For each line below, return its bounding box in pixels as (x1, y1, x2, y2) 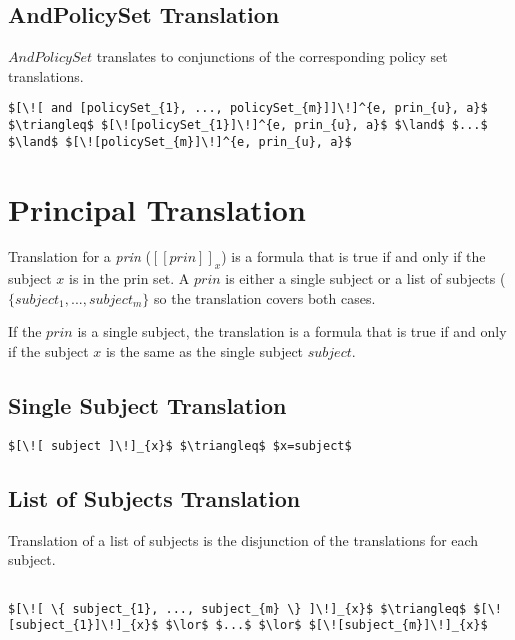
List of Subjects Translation (8, 482, 301, 513)
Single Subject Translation (8, 390, 287, 421)
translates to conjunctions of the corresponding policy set (96, 46, 448, 67)
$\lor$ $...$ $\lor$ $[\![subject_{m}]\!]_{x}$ (165, 618, 488, 633)
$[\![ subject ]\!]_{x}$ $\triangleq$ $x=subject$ (8, 438, 352, 453)
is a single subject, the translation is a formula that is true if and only (77, 321, 507, 342)
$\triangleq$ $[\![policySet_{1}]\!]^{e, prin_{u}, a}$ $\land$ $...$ (8, 118, 488, 133)
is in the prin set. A (68, 268, 190, 289)
